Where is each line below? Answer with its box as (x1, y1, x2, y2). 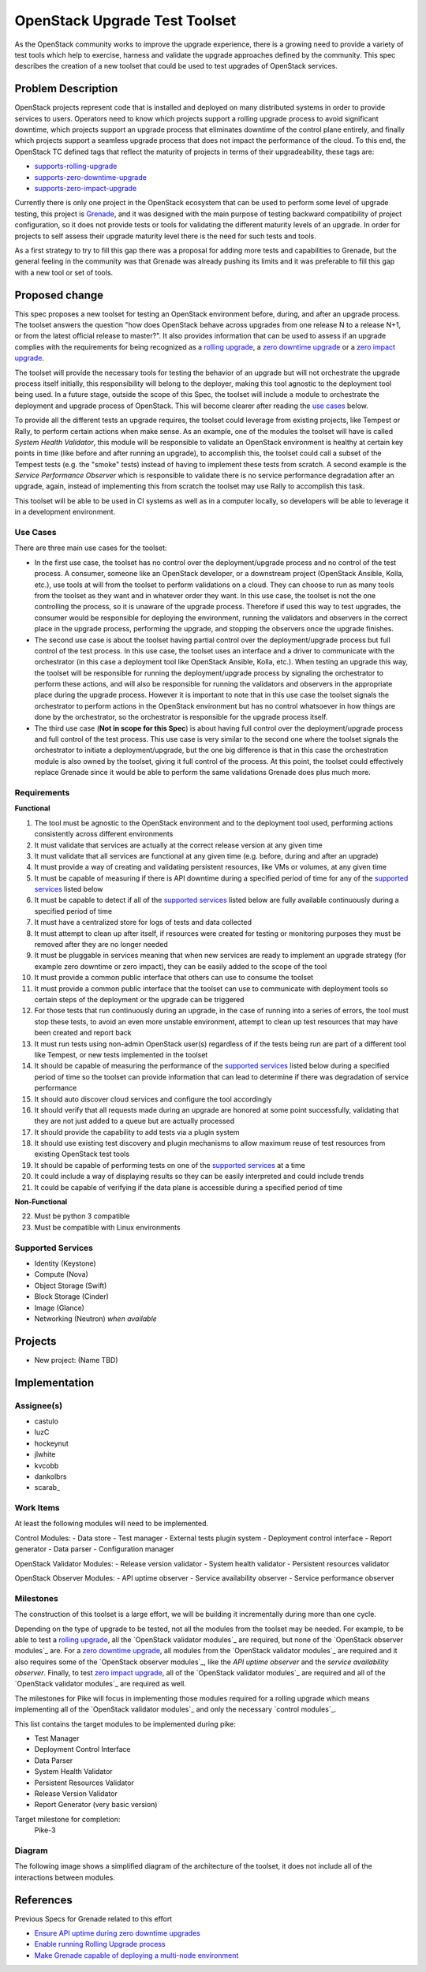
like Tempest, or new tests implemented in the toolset (34, 1050, 208, 1059)
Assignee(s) (14, 1400, 63, 1411)
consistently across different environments (34, 829, 174, 839)
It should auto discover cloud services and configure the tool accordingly (34, 1094, 272, 1104)
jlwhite (34, 1450, 56, 1459)
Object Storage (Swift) (34, 1281, 107, 1290)
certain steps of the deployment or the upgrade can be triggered (34, 994, 245, 1004)
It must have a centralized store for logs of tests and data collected (34, 918, 252, 927)
